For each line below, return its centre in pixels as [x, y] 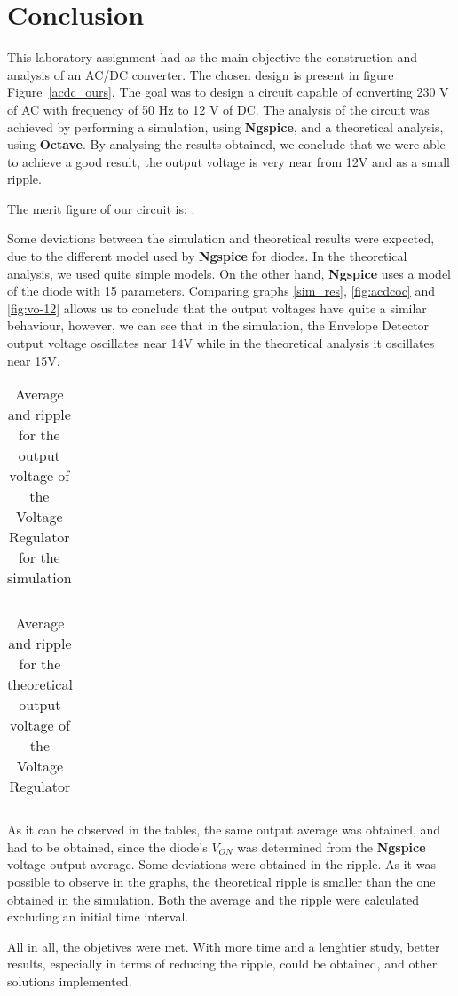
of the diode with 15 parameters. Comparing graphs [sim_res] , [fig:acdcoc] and [221, 291]
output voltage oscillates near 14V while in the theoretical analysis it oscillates [221, 343]
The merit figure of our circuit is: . [101, 208]
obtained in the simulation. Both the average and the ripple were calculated [213, 899]
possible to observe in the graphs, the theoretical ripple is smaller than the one [221, 881]
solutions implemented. [70, 980]
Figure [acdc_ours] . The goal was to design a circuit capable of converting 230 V [228, 92]
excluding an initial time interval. [98, 917]
